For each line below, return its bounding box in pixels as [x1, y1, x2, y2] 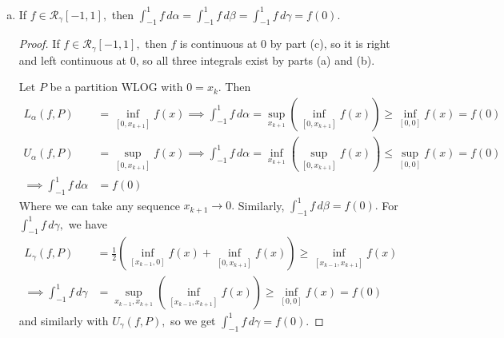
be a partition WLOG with [50, 78, 183, 95]
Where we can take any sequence [18, 197, 180, 213]
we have [68, 215, 107, 232]
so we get [170, 312, 216, 328]
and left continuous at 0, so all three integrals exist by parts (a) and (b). [18, 51, 375, 68]
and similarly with [18, 312, 109, 328]
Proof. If [18, 35, 60, 52]
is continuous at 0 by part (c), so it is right [179, 35, 390, 52]
